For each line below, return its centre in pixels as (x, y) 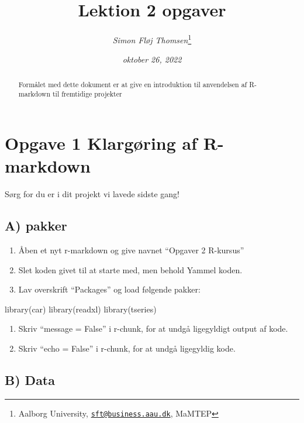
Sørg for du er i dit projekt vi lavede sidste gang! (92, 194)
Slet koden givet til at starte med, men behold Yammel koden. (130, 269)
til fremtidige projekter (87, 94)
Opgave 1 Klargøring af (101, 143)
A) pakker (36, 226)
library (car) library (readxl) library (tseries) (81, 309)
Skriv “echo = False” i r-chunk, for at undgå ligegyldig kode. (127, 348)
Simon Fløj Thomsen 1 (152, 39)
